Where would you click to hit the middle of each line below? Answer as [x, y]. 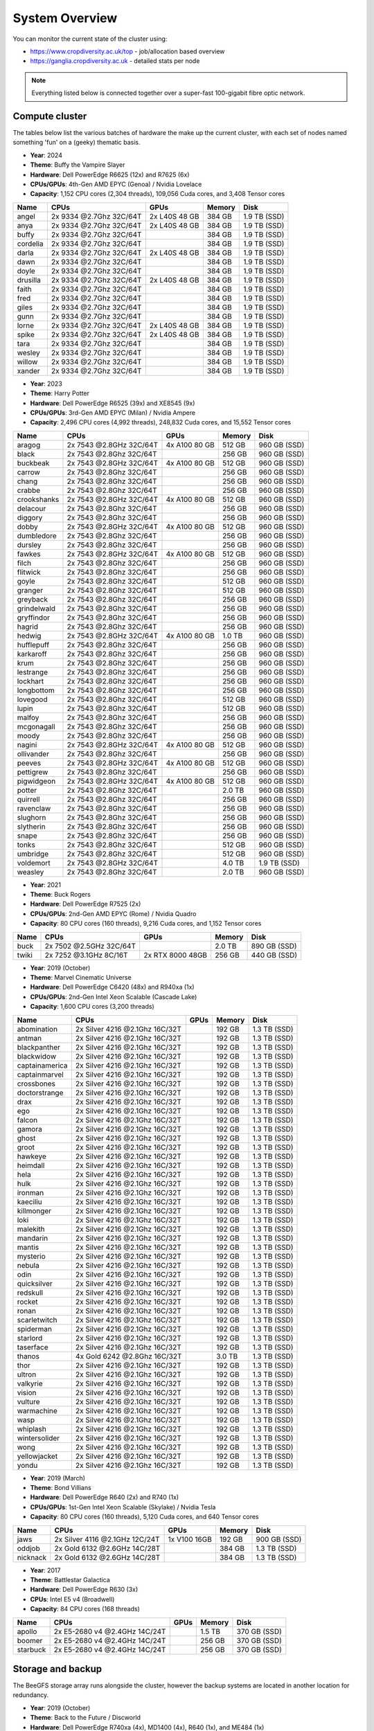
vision [27, 1392]
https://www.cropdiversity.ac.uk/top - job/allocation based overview [127, 51]
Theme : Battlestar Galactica [70, 1579]
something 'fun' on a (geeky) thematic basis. [77, 143]
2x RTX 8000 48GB [175, 955]
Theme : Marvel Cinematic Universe [81, 978]
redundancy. [31, 1695]
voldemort [34, 863]
